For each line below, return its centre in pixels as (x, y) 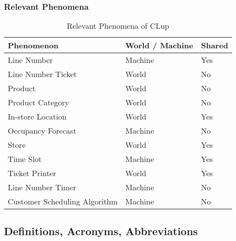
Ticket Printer (32, 173)
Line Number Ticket (42, 74)
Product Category (39, 102)
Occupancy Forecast (42, 131)
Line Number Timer (42, 187)
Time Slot (25, 159)
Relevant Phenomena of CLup (118, 26)
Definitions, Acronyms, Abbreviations (101, 231)
